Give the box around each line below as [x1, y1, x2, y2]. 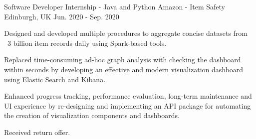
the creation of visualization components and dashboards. [4, 110, 180, 121]
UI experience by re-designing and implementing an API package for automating [4, 100, 251, 111]
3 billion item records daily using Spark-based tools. [7, 37, 167, 48]
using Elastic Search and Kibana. [4, 74, 106, 84]
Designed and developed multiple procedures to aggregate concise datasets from [4, 28, 248, 38]
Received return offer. [4, 127, 70, 137]
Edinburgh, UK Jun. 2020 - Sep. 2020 [4, 11, 119, 21]
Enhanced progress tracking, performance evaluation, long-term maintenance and [4, 91, 252, 101]
